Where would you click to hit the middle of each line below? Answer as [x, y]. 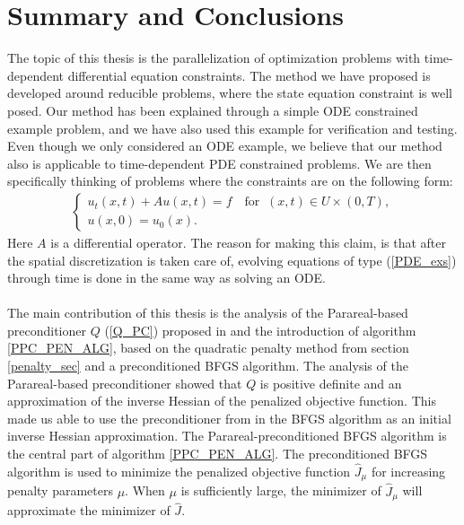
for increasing [408, 471]
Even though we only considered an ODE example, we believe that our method [225, 146]
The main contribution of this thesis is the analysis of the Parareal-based [208, 313]
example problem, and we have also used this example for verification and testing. [232, 128]
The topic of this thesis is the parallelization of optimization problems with [214, 58]
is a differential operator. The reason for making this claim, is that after [249, 242]
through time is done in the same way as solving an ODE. [166, 278]
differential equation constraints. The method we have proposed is [249, 75]
